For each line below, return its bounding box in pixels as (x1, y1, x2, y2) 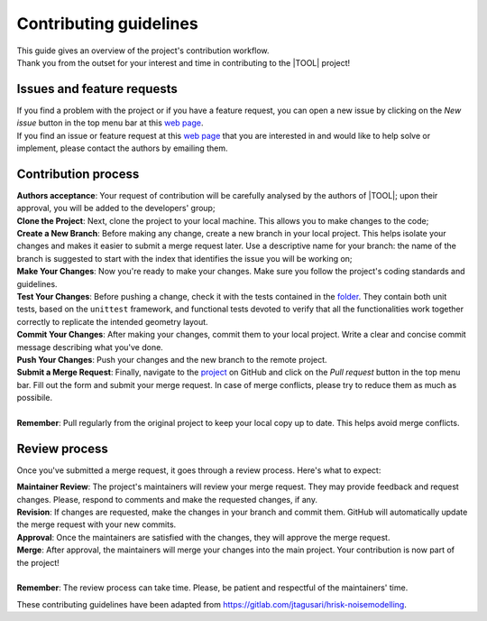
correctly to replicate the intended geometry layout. (16, 316, 208, 327)
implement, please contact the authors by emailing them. (16, 143, 228, 153)
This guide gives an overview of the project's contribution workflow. (16, 45, 270, 56)
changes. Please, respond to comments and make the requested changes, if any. (16, 494, 317, 505)
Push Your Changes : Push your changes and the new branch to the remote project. (16, 355, 328, 365)
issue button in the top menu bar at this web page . (16, 117, 204, 128)
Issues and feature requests (16, 81, 178, 97)
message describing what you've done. (16, 341, 164, 352)
